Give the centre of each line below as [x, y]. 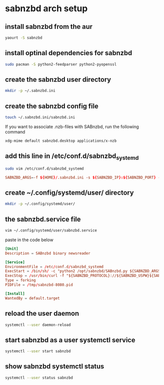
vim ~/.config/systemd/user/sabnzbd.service [51, 230]
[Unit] [12, 249]
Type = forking [20, 280]
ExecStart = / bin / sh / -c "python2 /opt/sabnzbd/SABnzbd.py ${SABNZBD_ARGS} [84, 271]
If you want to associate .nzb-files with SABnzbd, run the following [72, 126]
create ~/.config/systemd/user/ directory [70, 192]
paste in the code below [29, 240]
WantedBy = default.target [32, 298]
